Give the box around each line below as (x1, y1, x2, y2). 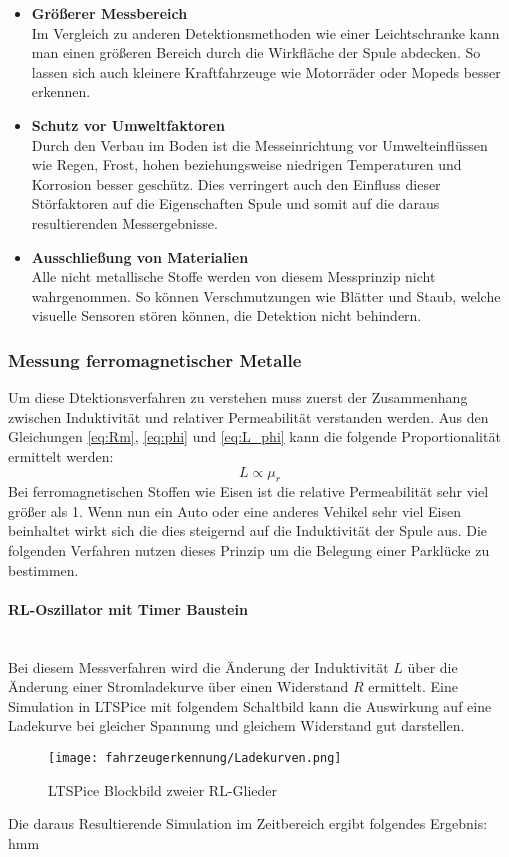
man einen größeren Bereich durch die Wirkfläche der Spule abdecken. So (31, 42, 481, 63)
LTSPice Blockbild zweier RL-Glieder (48, 779, 278, 800)
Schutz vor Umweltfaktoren (31, 114, 225, 135)
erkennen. (31, 81, 91, 102)
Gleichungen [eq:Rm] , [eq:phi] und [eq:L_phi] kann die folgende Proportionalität (8, 426, 501, 447)
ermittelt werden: (8, 445, 114, 466)
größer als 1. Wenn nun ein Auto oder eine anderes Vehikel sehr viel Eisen (8, 500, 461, 521)
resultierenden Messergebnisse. (31, 212, 218, 233)
